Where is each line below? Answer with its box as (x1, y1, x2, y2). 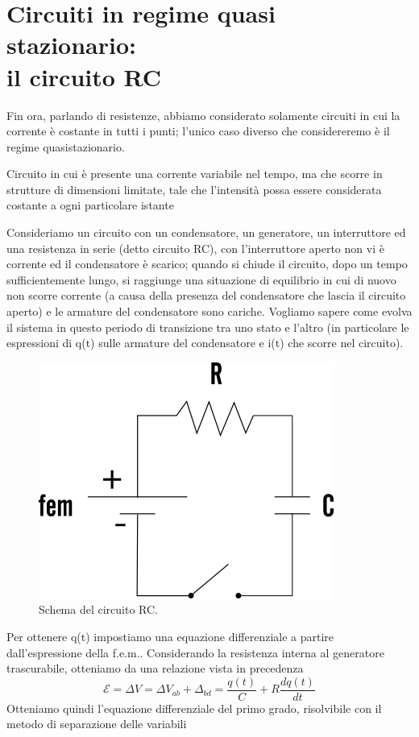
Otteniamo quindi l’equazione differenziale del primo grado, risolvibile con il (6, 699, 382, 716)
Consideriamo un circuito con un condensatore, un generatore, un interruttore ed (6, 224, 406, 241)
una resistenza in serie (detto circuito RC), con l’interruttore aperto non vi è (6, 239, 384, 256)
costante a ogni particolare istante (6, 197, 174, 213)
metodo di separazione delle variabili (6, 715, 187, 732)
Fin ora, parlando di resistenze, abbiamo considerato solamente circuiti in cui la (6, 106, 400, 123)
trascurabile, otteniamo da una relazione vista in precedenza (6, 660, 304, 677)
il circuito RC (6, 60, 162, 93)
